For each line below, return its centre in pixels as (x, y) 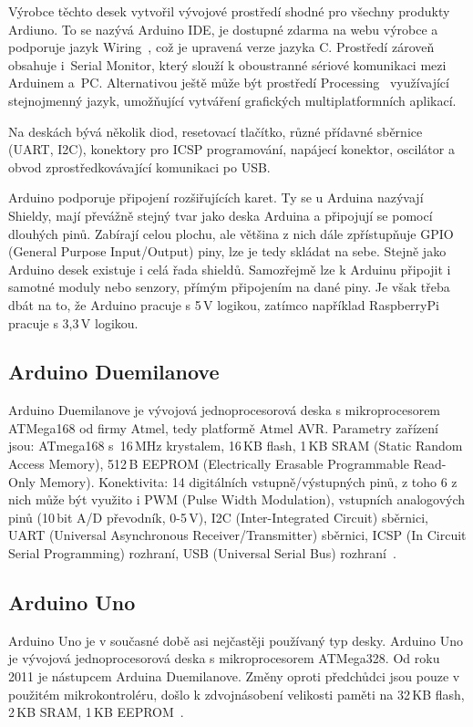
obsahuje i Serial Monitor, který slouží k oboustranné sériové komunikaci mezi (227, 64)
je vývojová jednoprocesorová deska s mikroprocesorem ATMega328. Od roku (224, 658)
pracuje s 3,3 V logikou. (73, 322)
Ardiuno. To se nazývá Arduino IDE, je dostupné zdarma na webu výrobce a (223, 29)
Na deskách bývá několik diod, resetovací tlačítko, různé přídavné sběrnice (216, 131)
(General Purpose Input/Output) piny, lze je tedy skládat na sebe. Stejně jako (227, 251)
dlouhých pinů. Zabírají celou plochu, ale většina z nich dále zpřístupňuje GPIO (231, 233)
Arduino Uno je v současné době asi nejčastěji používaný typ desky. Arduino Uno (236, 640)
